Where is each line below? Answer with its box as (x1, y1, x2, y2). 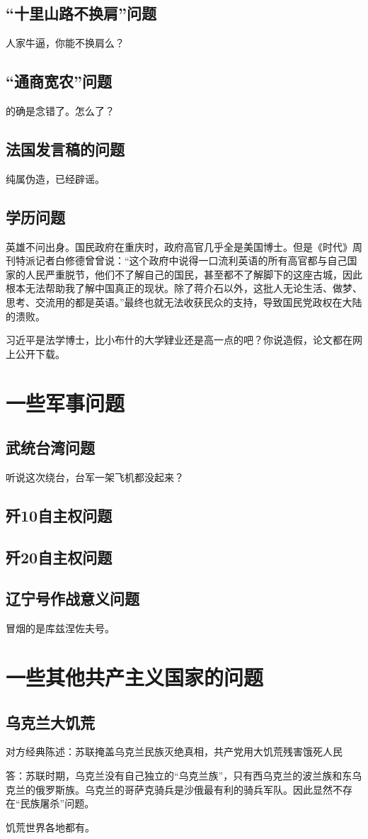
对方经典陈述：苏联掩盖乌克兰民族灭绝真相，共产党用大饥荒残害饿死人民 (6, 744, 343, 759)
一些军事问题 (6, 388, 125, 417)
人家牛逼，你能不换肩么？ (6, 35, 125, 50)
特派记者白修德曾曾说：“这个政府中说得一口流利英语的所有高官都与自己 (15, 253, 347, 268)
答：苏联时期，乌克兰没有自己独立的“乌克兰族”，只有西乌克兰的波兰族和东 (6, 768, 352, 783)
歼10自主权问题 (6, 504, 113, 526)
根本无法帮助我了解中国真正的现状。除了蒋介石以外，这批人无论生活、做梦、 (6, 281, 362, 295)
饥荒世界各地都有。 (6, 819, 95, 834)
